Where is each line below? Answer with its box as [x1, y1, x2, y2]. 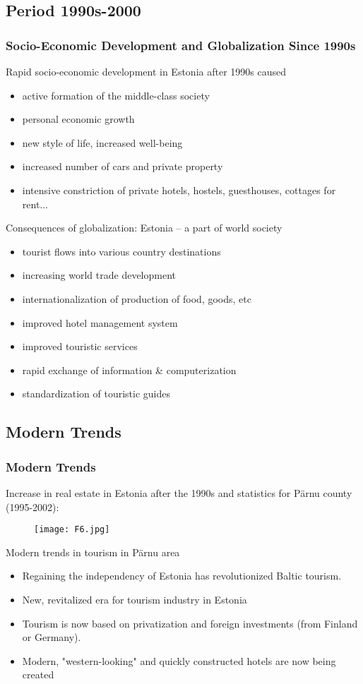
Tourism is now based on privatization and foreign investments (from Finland [22, 616, 358, 630]
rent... [22, 196, 49, 211]
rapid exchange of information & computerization [22, 362, 237, 377]
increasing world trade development [22, 268, 176, 282]
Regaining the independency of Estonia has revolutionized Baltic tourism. [22, 568, 342, 583]
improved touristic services [22, 339, 138, 354]
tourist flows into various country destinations [22, 244, 221, 258]
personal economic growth [22, 112, 135, 126]
